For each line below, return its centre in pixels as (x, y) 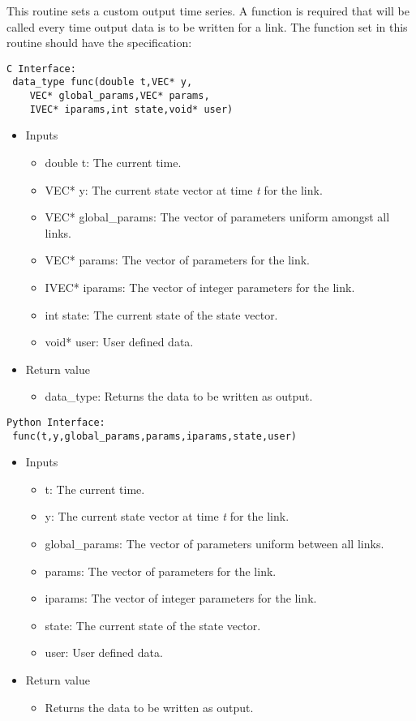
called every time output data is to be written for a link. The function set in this (207, 26)
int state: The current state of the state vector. (161, 314)
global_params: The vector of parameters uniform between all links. (214, 544)
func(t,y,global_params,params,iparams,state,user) (154, 436)
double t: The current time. (113, 162)
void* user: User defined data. (119, 342)
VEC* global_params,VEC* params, (120, 96)
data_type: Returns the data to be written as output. (179, 396)
